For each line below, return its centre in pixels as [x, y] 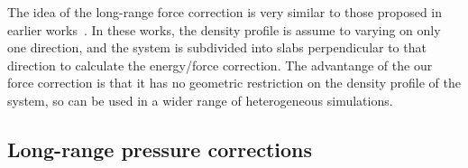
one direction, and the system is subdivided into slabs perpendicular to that [217, 47]
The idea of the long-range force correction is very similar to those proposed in [225, 12]
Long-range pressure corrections [160, 149]
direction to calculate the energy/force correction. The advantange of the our [220, 65]
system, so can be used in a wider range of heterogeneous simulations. [200, 100]
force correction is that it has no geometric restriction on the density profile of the [234, 83]
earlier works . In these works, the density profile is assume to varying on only [224, 29]
